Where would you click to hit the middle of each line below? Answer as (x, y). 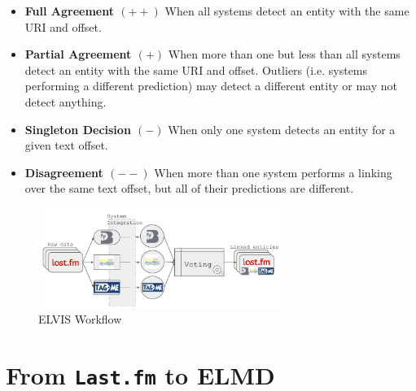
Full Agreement (69, 11)
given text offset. (66, 145)
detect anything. (66, 101)
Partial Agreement (78, 54)
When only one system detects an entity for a (282, 129)
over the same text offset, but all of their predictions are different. (189, 188)
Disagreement (64, 172)
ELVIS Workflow (80, 319)
